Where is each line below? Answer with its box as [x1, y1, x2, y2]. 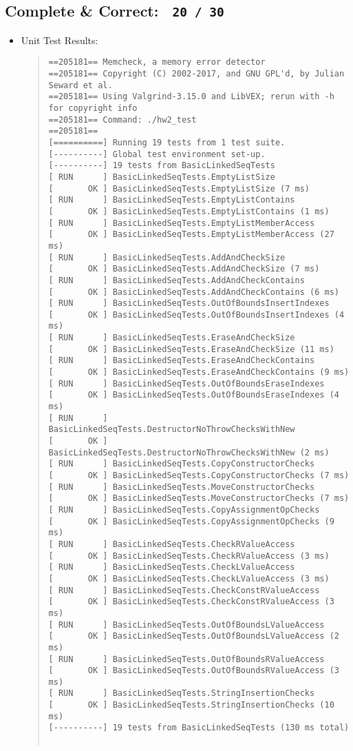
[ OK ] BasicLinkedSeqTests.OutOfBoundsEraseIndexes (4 [48, 390, 339, 400]
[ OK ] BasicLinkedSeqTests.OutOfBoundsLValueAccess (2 [48, 631, 339, 641]
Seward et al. [48, 80, 113, 90]
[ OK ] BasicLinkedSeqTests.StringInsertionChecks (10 [48, 700, 334, 710]
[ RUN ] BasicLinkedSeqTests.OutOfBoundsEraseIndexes [48, 378, 325, 389]
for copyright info [48, 103, 138, 113]
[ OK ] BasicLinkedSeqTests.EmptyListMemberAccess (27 [48, 229, 334, 240]
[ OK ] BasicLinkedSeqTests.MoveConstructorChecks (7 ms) [48, 493, 350, 504]
